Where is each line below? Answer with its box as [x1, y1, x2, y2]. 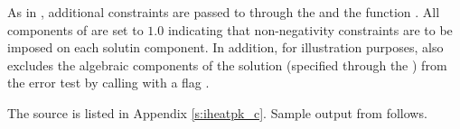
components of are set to [7, 20, 144, 39]
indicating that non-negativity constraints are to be [167, 20, 453, 39]
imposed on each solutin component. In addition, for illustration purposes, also [7, 38, 444, 57]
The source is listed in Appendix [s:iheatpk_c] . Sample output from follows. [7, 103, 427, 122]
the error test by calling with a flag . [7, 73, 210, 92]
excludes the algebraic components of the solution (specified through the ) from [7, 55, 447, 74]
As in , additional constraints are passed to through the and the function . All [7, 3, 440, 21]
